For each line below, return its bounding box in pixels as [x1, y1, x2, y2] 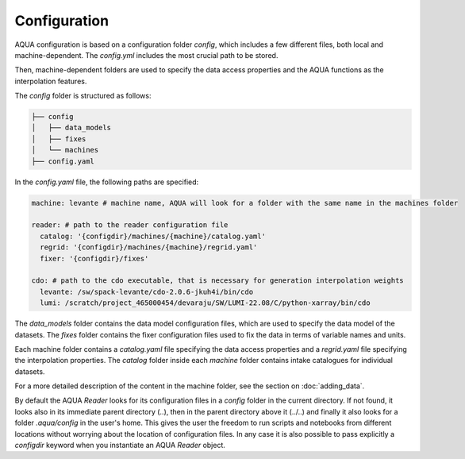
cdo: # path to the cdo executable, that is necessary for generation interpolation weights [31, 276, 404, 285]
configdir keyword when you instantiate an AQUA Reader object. [14, 441, 226, 450]
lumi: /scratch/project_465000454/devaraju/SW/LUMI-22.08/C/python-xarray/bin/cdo [40, 299, 371, 307]
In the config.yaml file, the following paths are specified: [14, 177, 199, 187]
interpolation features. [14, 76, 87, 86]
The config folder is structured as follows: [14, 91, 152, 101]
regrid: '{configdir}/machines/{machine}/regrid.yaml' [40, 243, 258, 252]
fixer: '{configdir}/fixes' [40, 254, 149, 263]
